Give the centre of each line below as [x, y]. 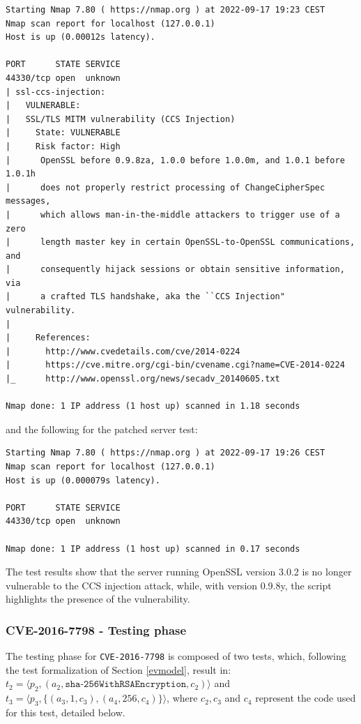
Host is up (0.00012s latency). [80, 37]
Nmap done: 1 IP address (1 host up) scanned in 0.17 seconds [153, 549]
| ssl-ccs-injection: [56, 92]
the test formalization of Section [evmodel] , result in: [118, 669]
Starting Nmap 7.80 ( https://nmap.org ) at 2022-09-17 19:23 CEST [166, 10]
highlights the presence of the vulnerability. [98, 599]
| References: [48, 338]
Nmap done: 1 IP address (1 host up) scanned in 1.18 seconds [153, 406]
